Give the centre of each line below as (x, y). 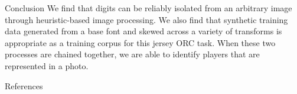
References (24, 85)
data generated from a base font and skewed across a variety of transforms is (143, 31)
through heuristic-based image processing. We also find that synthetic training (146, 19)
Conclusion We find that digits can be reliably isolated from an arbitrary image (148, 8)
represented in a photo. (47, 65)
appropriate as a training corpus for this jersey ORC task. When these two (140, 42)
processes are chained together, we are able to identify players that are (132, 54)
